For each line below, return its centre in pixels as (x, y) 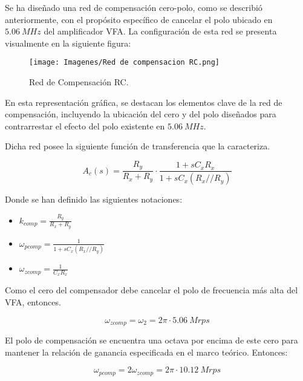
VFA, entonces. (33, 302)
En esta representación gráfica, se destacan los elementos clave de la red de (144, 102)
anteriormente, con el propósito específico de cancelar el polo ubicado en (139, 19)
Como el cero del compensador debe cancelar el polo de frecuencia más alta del (151, 290)
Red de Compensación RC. (79, 82)
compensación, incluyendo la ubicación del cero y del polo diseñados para (141, 114)
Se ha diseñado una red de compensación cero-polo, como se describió (134, 7)
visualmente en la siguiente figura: (68, 43)
